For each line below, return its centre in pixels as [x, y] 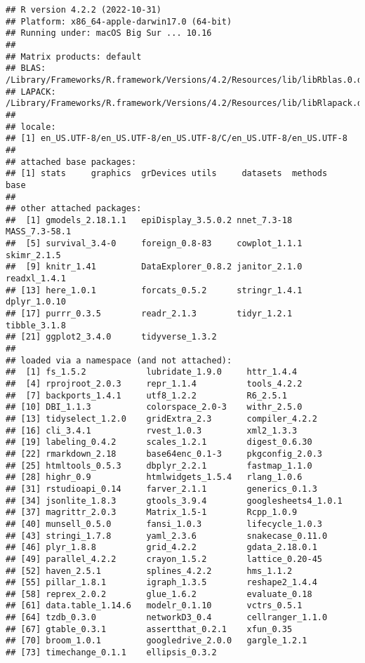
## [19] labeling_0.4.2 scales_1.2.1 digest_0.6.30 [159, 442]
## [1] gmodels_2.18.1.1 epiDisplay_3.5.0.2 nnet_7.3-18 [149, 220]
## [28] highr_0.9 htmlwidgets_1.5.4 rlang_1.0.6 [154, 477]
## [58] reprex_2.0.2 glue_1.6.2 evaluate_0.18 [159, 594]
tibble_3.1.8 [36, 325]
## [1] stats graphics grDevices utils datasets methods [167, 174]
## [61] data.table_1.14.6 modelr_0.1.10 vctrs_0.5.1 [154, 606]
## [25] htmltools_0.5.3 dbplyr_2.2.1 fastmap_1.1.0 [159, 466]
